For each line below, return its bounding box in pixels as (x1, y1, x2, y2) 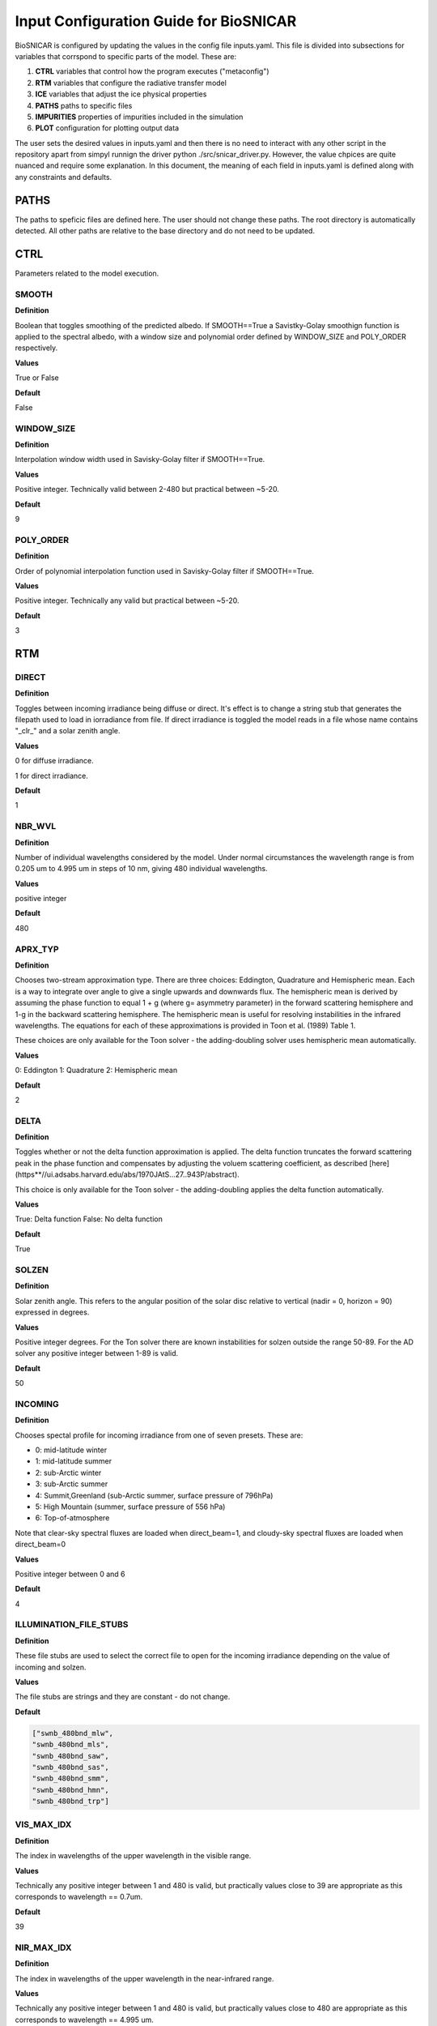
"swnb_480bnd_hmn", (32, 1785, 109, 1794)
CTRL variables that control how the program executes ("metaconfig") (35, 66, 270, 76)
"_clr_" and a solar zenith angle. (15, 726, 121, 736)
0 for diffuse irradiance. (15, 756, 94, 766)
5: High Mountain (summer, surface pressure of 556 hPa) (35, 1502, 226, 1511)
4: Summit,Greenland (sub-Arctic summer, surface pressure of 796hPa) (35, 1490, 274, 1500)
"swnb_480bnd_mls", (32, 1740, 109, 1750)
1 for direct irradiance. (15, 771, 88, 780)
